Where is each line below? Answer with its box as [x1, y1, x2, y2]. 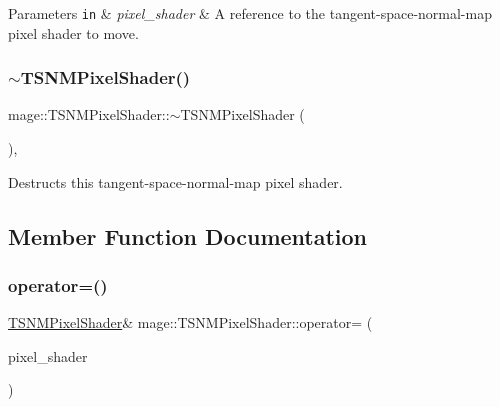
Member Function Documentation [8, 220, 368, 251]
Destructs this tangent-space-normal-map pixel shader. [8, 171, 343, 192]
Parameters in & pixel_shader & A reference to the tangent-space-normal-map [8, 3, 492, 23]
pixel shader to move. [8, 22, 139, 43]
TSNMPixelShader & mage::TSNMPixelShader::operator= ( [8, 312, 373, 333]
